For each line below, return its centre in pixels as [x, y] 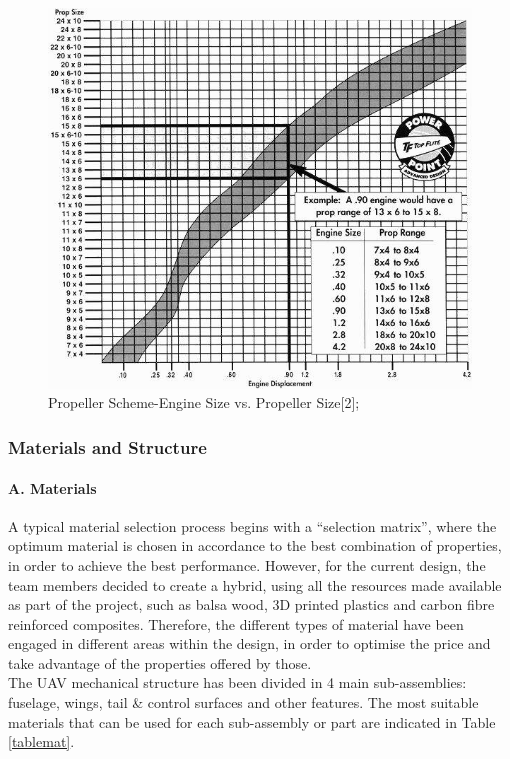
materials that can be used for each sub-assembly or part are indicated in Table [252, 721]
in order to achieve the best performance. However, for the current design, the [247, 564]
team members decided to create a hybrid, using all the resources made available [255, 584]
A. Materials [52, 487]
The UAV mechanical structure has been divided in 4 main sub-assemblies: [237, 682]
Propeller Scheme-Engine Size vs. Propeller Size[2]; [204, 402]
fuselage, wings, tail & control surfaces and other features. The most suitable [243, 702]
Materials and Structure [107, 447]
